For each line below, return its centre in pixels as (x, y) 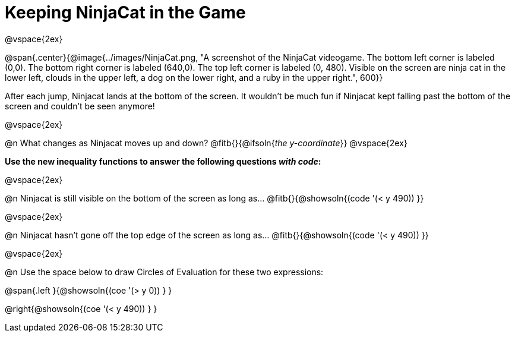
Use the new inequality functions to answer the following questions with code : (163, 161)
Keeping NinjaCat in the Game (125, 12)
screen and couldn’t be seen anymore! (80, 106)
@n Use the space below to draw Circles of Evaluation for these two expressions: (164, 272)
